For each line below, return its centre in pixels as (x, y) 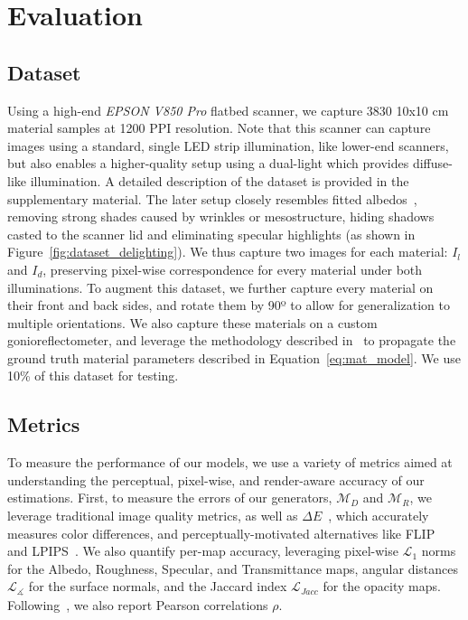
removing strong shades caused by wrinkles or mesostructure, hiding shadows (221, 216)
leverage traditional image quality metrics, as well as (153, 516)
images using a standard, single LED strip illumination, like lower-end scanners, (228, 145)
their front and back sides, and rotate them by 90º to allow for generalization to (229, 305)
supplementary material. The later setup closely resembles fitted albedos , (212, 198)
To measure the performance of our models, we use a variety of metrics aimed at (230, 462)
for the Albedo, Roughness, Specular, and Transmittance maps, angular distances (233, 568)
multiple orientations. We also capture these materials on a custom (192, 322)
